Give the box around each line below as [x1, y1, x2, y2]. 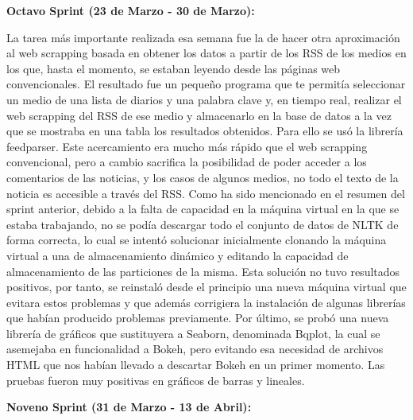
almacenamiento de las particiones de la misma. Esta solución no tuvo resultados [6, 262, 400, 279]
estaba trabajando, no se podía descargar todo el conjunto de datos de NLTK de [6, 216, 399, 232]
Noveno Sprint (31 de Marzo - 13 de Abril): [6, 399, 252, 415]
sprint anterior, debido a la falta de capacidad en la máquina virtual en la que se [6, 200, 399, 217]
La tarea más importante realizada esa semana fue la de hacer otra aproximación [6, 29, 400, 45]
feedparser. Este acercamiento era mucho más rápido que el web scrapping [6, 138, 368, 154]
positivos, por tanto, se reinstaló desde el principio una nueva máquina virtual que [6, 278, 407, 295]
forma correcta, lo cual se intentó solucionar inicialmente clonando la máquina [6, 231, 387, 248]
